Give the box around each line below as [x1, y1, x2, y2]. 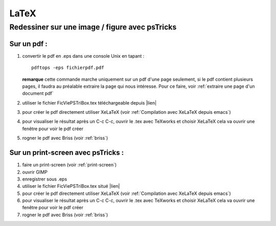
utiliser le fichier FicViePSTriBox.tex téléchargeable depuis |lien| [22, 99, 157, 106]
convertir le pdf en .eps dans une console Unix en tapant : [22, 53, 145, 59]
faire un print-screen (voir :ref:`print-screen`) [22, 162, 117, 168]
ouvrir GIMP [22, 169, 48, 175]
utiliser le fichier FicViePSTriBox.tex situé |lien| [22, 183, 120, 189]
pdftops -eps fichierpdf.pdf [31, 65, 104, 71]
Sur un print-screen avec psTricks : [9, 148, 124, 157]
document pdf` [22, 90, 54, 96]
